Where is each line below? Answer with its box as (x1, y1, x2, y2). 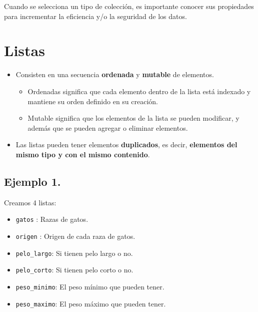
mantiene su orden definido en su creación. (27, 96, 158, 106)
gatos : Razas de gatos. (15, 214, 88, 224)
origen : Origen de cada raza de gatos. (15, 230, 135, 241)
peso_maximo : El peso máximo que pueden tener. (15, 298, 166, 308)
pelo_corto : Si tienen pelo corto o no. (15, 264, 133, 275)
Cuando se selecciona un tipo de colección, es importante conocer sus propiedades (4, 1, 254, 11)
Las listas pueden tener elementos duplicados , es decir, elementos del (15, 139, 237, 150)
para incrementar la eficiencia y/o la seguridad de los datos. (4, 11, 187, 21)
